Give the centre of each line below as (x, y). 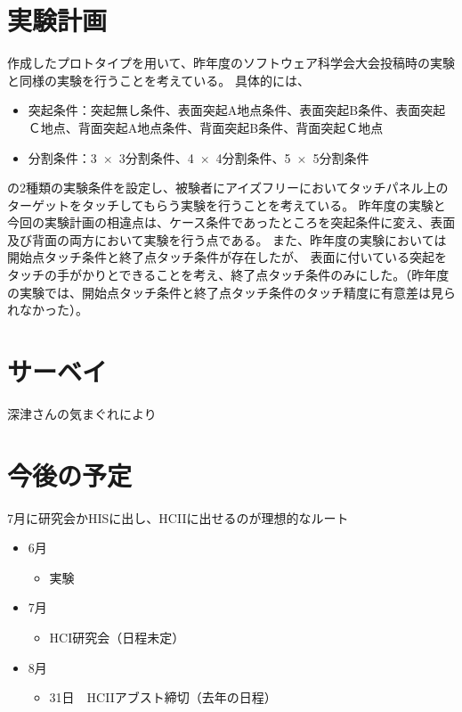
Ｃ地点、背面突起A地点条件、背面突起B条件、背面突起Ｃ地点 (206, 127)
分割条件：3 (62, 157)
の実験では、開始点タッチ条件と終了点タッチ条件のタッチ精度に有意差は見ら (231, 292)
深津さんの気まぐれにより (82, 413)
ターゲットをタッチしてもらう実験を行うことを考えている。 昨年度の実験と (227, 205)
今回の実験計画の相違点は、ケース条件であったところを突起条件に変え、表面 (231, 222)
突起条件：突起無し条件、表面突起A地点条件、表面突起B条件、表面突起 (237, 110)
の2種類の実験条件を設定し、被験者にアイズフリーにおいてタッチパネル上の (228, 188)
